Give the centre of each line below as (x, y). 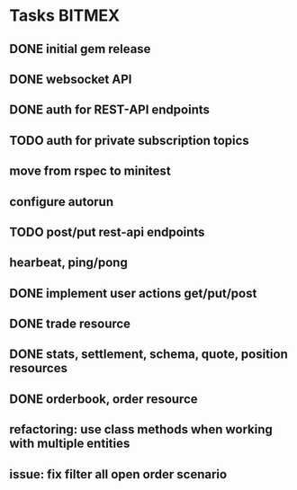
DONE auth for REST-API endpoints (109, 110)
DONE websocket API (71, 79)
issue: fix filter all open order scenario (118, 474)
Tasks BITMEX (64, 16)
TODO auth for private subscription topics (129, 140)
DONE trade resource (70, 324)
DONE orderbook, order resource (103, 399)
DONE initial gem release (80, 49)
